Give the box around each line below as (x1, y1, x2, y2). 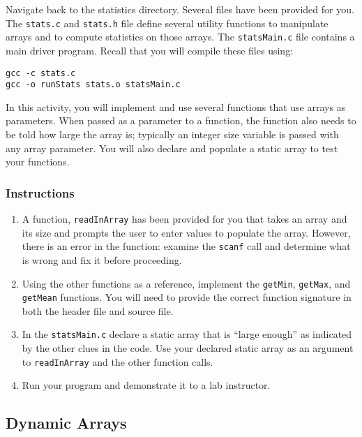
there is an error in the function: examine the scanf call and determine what (22, 239, 351, 253)
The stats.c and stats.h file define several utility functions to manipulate (6, 15, 329, 30)
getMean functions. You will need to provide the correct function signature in (22, 290, 352, 304)
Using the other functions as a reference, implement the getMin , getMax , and (22, 276, 351, 290)
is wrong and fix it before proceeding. (22, 252, 182, 267)
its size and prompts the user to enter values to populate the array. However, (22, 225, 351, 239)
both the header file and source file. (22, 303, 174, 318)
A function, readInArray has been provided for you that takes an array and (22, 212, 347, 225)
